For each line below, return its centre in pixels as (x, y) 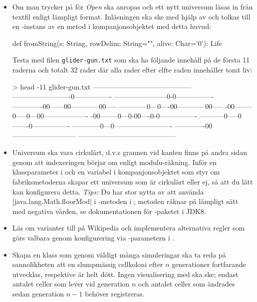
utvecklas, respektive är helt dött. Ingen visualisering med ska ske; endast (125, 274)
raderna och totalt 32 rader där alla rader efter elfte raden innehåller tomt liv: (132, 70)
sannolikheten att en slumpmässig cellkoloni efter (88, 264)
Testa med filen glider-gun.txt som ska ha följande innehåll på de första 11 (131, 60)
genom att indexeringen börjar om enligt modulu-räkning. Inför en (114, 162)
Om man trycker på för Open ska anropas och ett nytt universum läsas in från (133, 6)
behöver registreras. (115, 293)
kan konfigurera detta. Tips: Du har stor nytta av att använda (108, 191)
